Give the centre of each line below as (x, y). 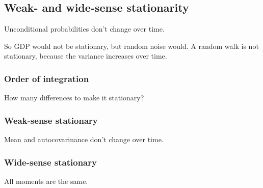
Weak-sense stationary (51, 120)
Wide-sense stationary (50, 162)
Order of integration (47, 78)
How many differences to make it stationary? (74, 98)
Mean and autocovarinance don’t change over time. (84, 139)
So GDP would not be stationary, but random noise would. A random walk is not (131, 46)
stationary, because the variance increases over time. (86, 56)
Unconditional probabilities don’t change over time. (84, 29)
